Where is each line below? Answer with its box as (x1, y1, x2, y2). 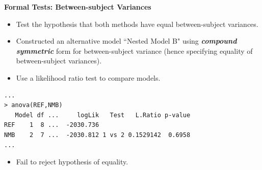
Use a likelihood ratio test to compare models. (16, 72, 161, 83)
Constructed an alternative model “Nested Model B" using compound (16, 36, 237, 46)
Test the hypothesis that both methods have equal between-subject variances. (16, 18, 258, 29)
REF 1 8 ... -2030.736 (4, 121, 99, 129)
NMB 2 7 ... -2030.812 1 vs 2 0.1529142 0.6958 (4, 131, 191, 139)
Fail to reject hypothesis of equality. (16, 156, 128, 167)
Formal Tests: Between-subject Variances (4, 2, 151, 12)
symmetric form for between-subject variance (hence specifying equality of (16, 45, 253, 56)
